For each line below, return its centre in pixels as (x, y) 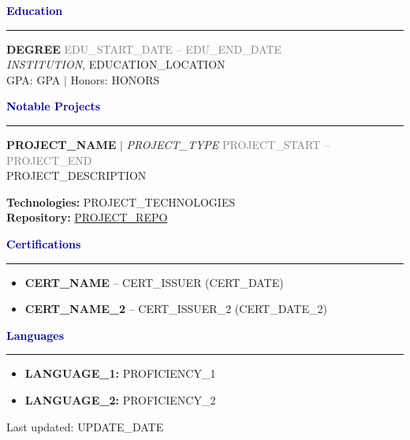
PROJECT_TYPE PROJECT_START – (228, 144)
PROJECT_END (49, 160)
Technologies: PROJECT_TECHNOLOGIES (121, 201)
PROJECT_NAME (61, 144)
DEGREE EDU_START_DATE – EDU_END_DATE (144, 48)
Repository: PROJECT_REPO (87, 217)
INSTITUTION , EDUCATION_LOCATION (116, 64)
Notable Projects (54, 106)
